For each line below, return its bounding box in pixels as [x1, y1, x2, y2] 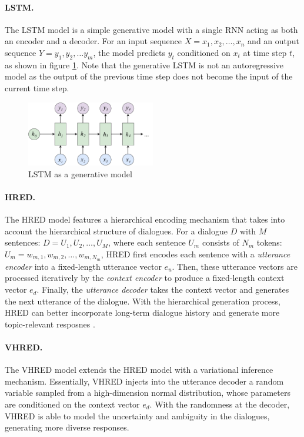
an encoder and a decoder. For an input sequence [5, 35, 182, 47]
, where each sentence [108, 236, 186, 249]
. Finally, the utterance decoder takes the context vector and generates [36, 283, 289, 296]
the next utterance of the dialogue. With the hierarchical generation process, [5, 294, 280, 307]
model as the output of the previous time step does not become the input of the [5, 70, 293, 82]
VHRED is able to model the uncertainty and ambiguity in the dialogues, [5, 409, 270, 422]
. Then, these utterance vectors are [172, 260, 298, 272]
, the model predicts [93, 46, 166, 58]
